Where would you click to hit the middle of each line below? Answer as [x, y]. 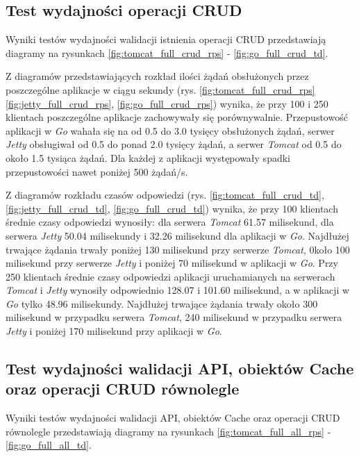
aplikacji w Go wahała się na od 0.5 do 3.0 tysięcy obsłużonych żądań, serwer [170, 130]
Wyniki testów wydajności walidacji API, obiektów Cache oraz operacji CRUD [173, 418]
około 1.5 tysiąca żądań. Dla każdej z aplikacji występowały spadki [148, 157]
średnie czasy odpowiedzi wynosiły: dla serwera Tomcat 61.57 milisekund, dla [170, 222]
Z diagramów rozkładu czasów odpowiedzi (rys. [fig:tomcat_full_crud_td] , [165, 195]
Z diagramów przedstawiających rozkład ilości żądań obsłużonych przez [157, 76]
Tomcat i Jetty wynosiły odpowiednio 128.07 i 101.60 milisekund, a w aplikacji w [178, 290]
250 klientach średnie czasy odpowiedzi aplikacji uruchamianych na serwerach [170, 276]
